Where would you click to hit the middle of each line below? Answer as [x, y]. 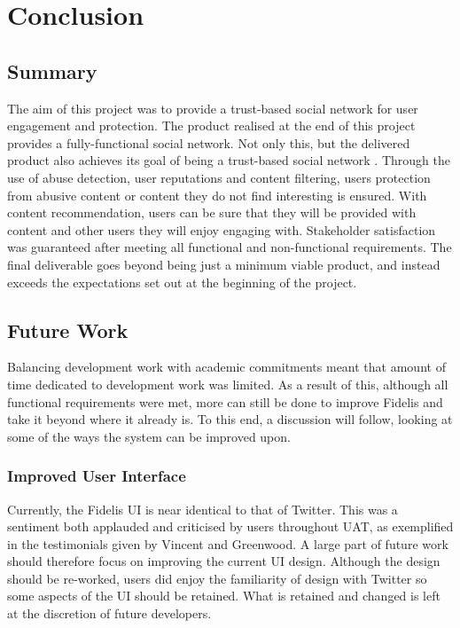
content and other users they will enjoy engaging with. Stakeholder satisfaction [222, 229]
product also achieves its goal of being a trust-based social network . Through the [229, 160]
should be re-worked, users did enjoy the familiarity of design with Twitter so [217, 578]
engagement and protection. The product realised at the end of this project [211, 126]
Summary [52, 71]
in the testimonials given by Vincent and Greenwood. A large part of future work [228, 543]
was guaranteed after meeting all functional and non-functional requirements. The [230, 247]
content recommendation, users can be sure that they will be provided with [212, 212]
